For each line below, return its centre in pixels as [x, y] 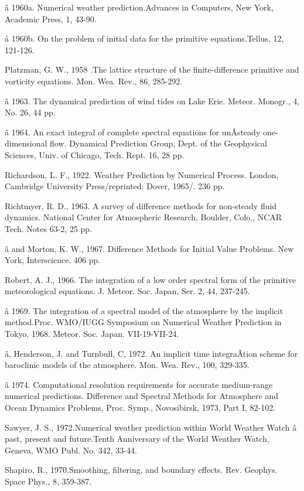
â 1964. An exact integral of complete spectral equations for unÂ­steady [133, 132]
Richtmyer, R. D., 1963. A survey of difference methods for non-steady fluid [141, 205]
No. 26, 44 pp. [30, 112]
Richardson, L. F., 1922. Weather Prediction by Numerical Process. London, [142, 174]
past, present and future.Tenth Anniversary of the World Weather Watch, [137, 439]
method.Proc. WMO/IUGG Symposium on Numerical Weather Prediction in [143, 322]
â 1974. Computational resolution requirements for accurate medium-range [139, 384]
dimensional [26, 143]
